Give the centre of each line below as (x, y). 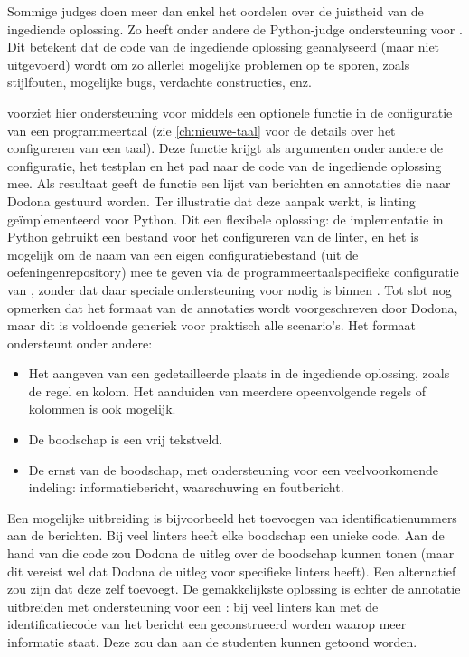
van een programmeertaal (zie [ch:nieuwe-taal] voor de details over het (202, 130)
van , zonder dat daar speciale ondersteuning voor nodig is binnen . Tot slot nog (230, 289)
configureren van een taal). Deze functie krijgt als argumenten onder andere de (225, 148)
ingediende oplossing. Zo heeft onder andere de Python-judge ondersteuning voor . (235, 29)
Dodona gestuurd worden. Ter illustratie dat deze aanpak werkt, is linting (211, 200)
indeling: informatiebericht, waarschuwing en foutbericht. (186, 487)
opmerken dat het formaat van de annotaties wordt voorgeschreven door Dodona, (233, 307)
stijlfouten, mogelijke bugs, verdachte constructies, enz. (159, 82)
